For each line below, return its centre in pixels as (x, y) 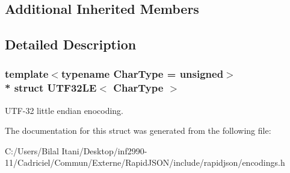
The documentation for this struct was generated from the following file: (138, 131)
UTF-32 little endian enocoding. (64, 110)
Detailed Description (71, 44)
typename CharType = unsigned (142, 74)
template (27, 74)
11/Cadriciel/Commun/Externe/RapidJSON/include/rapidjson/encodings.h (145, 162)
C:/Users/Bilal (32, 150)
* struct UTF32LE (51, 88)
